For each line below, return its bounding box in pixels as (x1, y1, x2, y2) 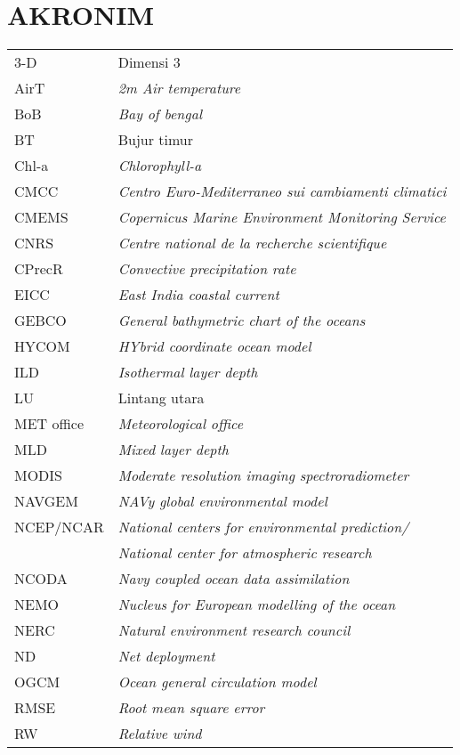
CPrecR (14, 258, 63, 280)
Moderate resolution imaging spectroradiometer (117, 465, 409, 486)
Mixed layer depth (117, 439, 229, 460)
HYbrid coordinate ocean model (117, 336, 311, 357)
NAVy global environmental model (117, 491, 327, 512)
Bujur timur (117, 129, 194, 150)
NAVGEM (14, 491, 78, 512)
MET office (14, 413, 84, 434)
